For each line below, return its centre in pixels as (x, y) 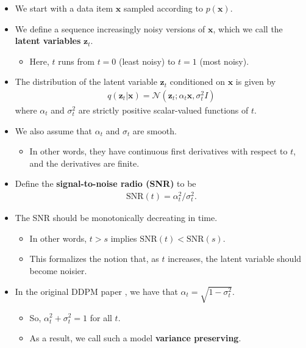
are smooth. (155, 130)
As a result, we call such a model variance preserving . (135, 338)
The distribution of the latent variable (86, 82)
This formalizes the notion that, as (94, 259)
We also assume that (54, 130)
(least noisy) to (147, 61)
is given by (256, 82)
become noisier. (58, 271)
